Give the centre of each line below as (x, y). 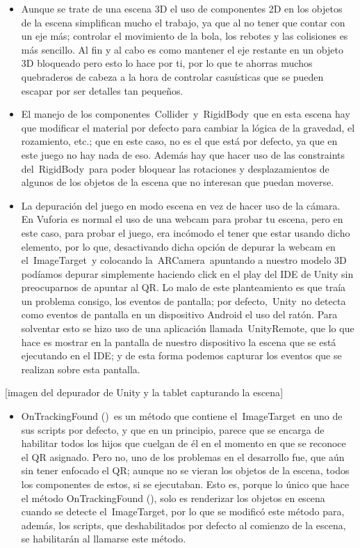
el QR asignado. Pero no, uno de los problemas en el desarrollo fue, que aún (183, 456)
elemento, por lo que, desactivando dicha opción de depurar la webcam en (178, 246)
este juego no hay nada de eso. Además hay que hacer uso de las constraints (183, 154)
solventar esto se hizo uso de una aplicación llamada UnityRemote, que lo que (188, 328)
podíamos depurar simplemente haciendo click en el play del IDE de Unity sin (187, 273)
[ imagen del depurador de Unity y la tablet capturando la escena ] (144, 392)
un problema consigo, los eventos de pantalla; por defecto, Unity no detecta (183, 300)
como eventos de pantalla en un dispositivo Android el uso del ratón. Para (179, 314)
